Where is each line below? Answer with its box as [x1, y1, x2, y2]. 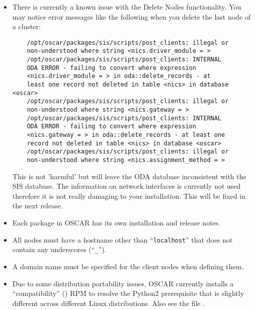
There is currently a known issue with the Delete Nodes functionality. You [12, 2, 241, 12]
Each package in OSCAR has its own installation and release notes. [12, 217, 221, 227]
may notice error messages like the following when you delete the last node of [12, 11, 251, 22]
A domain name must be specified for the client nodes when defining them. [12, 261, 244, 271]
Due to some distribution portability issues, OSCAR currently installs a [12, 278, 234, 288]
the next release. [12, 200, 63, 211]
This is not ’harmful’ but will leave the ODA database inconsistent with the [12, 171, 246, 181]
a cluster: [12, 21, 41, 32]
